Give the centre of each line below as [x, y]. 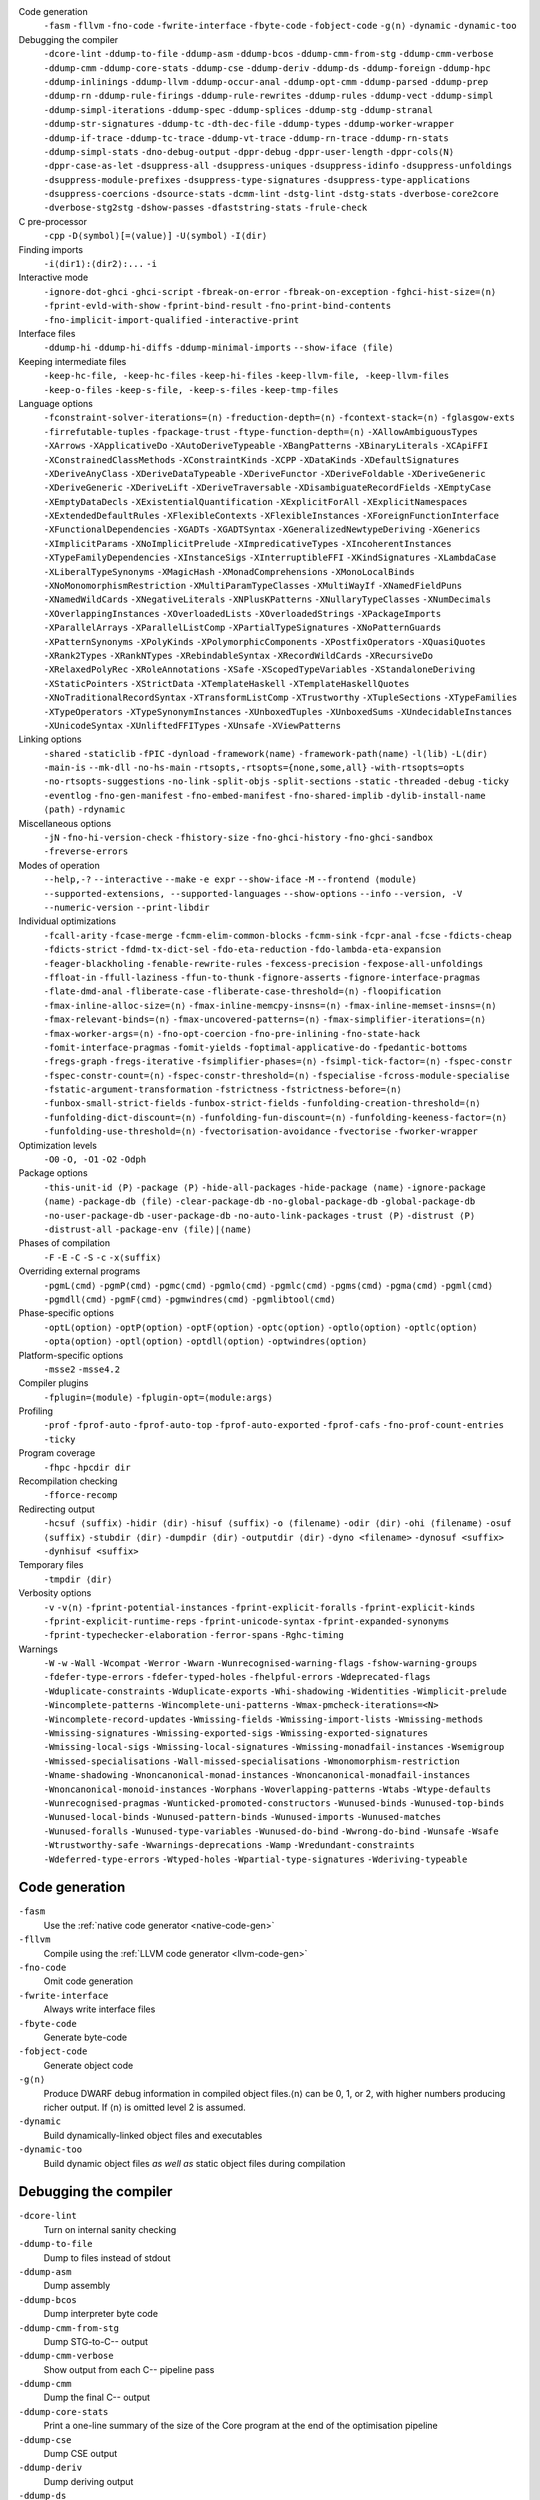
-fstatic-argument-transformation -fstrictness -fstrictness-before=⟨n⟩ [222, 1089]
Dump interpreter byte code [101, 2314]
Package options [53, 1173]
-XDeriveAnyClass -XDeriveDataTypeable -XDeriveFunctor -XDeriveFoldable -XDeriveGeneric [264, 473]
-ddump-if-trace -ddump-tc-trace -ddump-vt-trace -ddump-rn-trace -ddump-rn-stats [246, 138]
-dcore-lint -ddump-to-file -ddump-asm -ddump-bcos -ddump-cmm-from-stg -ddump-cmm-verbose [268, 54]
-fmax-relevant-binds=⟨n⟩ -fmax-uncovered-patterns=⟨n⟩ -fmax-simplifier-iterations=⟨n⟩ [265, 1019]
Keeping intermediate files [72, 361]
